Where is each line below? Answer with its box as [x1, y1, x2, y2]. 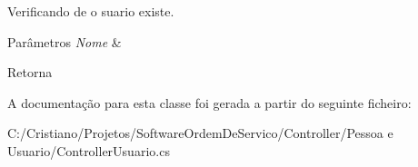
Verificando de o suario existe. [7, 2, 174, 20]
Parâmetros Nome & [7, 32, 122, 51]
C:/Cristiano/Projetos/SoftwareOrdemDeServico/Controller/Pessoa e [7, 123, 393, 142]
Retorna [7, 63, 53, 82]
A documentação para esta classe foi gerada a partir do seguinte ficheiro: [7, 93, 412, 112]
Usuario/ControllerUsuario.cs [7, 141, 170, 160]
